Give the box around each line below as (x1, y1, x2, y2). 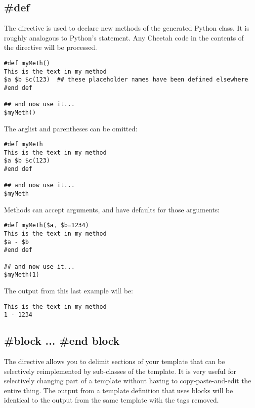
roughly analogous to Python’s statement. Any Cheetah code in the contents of (4, 32, 244, 42)
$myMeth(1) (4, 271, 40, 279)
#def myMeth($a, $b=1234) (4, 222, 89, 229)
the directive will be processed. (4, 42, 97, 52)
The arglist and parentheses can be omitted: (4, 123, 138, 133)
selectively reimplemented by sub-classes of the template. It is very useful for (4, 366, 236, 376)
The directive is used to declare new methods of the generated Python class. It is (4, 23, 250, 33)
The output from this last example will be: (4, 285, 133, 295)
